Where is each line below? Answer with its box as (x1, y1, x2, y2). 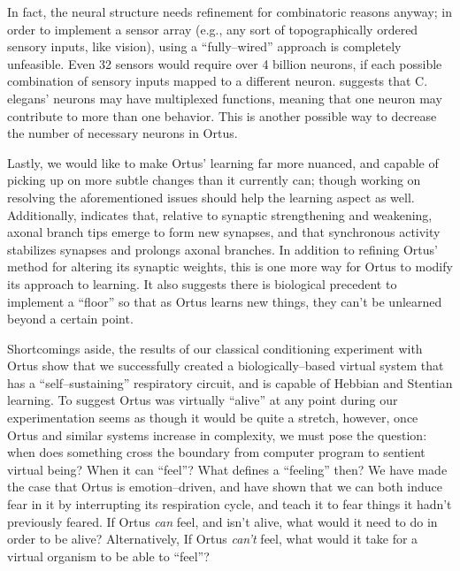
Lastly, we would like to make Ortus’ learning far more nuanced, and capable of (7, 153, 439, 171)
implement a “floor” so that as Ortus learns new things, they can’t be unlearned (7, 292, 442, 310)
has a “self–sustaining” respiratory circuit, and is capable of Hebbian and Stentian (7, 373, 453, 392)
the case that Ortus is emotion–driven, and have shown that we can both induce (7, 477, 442, 496)
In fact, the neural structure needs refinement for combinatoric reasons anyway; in (7, 3, 453, 20)
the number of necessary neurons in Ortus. (7, 124, 238, 142)
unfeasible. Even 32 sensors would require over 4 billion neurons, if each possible (7, 54, 442, 72)
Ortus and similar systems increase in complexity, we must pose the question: (7, 425, 427, 444)
